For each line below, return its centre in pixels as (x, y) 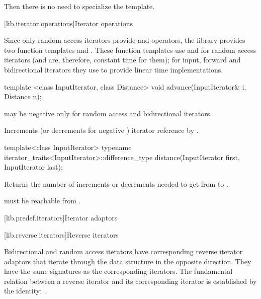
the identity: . (25, 291)
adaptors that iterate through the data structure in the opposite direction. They (128, 261)
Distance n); (23, 96)
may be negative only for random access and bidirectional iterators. (108, 113)
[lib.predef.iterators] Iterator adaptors (61, 217)
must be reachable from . (42, 201)
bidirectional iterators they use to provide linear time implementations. (114, 69)
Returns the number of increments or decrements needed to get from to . (116, 183)
